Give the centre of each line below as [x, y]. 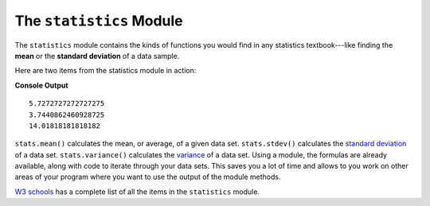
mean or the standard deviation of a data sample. [97, 56]
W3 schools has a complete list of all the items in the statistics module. [137, 192]
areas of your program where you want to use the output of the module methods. [148, 177]
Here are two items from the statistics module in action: [106, 71]
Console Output [41, 85]
